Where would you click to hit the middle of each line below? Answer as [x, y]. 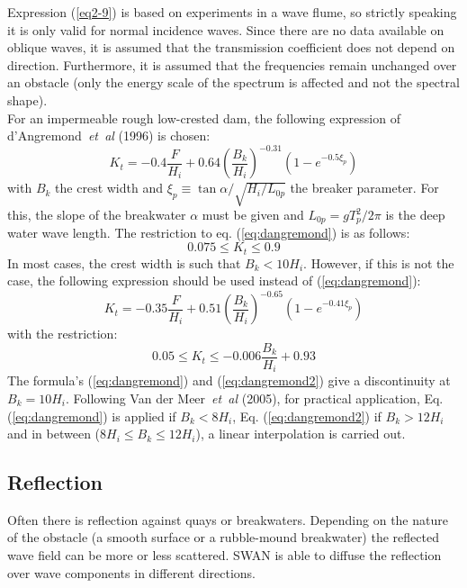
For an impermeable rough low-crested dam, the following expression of [204, 118]
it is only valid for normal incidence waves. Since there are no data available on [226, 29]
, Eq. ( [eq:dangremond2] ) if [307, 416]
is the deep [415, 215]
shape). [27, 100]
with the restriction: [63, 334]
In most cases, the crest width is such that [124, 262]
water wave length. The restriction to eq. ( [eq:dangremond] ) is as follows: [209, 233]
